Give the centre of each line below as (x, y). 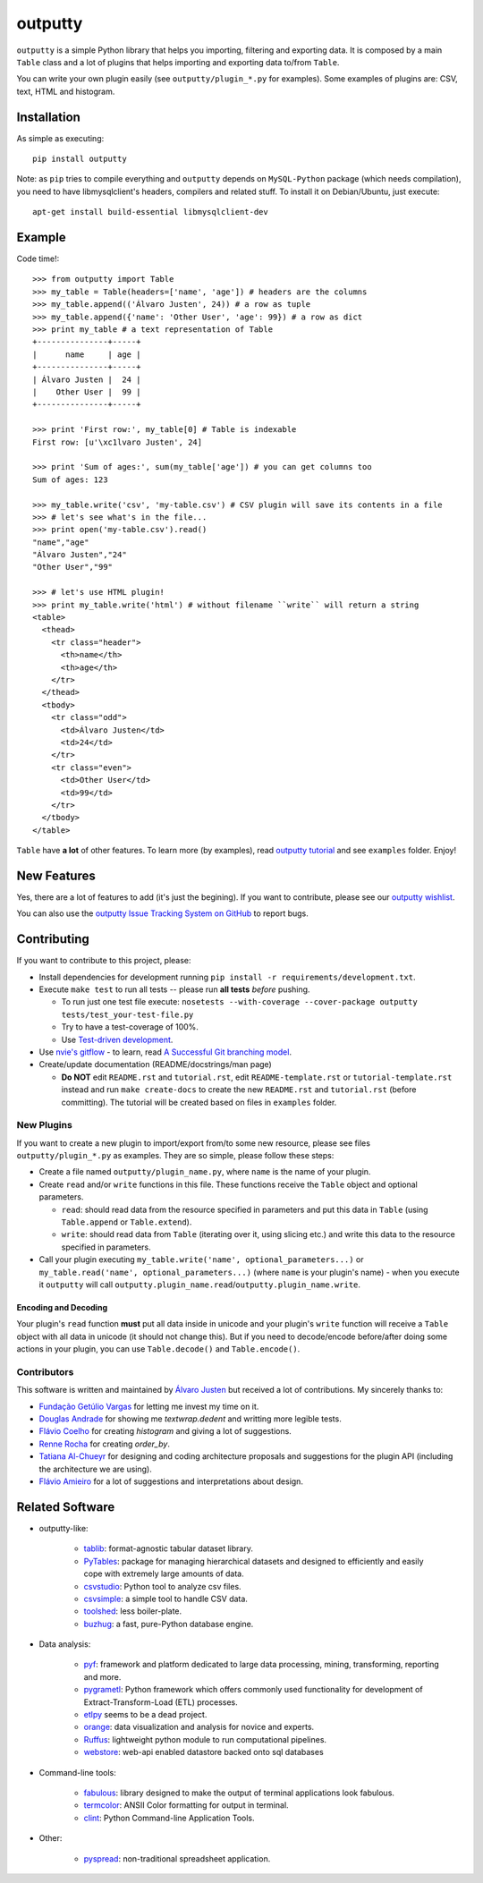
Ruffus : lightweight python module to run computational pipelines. (205, 1739)
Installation (48, 117)
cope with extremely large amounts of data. (164, 1573)
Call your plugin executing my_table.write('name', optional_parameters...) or (201, 1260)
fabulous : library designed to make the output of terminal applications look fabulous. (239, 1793)
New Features (56, 875)
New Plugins (45, 1125)
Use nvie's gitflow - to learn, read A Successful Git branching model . (165, 1052)
